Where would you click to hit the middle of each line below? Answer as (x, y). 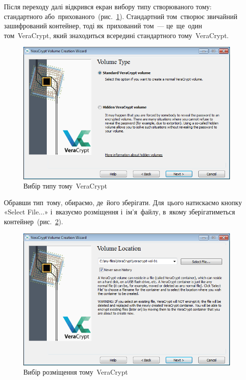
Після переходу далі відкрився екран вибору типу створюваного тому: (108, 6)
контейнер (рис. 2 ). (34, 221)
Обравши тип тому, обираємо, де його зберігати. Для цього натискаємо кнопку (123, 202)
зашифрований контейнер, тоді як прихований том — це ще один (103, 26)
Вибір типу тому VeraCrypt (66, 186)
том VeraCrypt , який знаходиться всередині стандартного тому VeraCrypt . (116, 35)
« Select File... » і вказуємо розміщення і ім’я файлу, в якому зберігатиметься (120, 212)
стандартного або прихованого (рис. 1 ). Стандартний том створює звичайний (121, 16)
